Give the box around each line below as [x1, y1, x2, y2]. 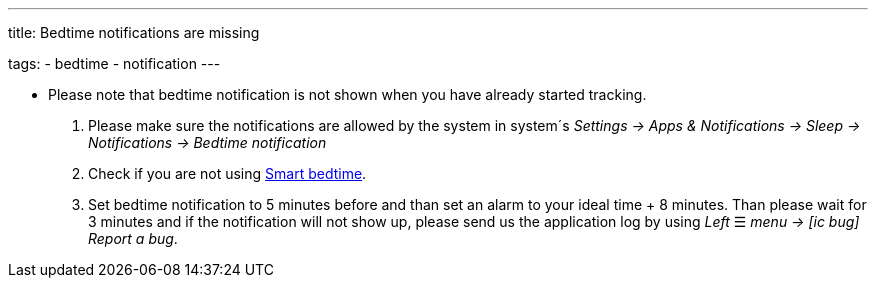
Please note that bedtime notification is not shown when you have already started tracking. [48, 86, 647, 103]
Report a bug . [88, 230, 178, 247]
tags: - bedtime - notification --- [8, 55, 221, 72]
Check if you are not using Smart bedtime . [88, 165, 367, 182]
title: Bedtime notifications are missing [8, 24, 260, 41]
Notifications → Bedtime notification [88, 134, 327, 151]
